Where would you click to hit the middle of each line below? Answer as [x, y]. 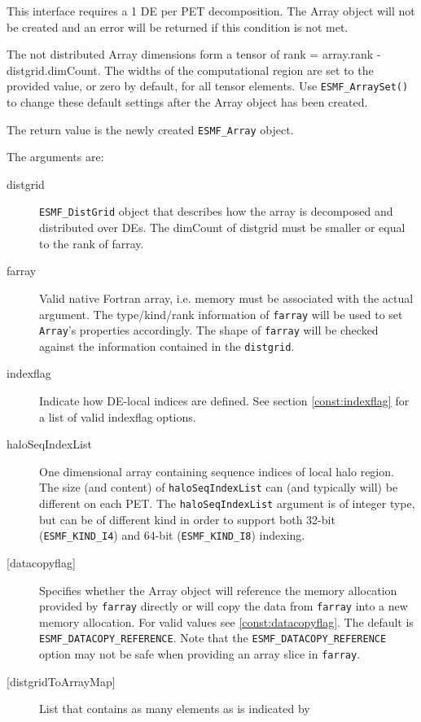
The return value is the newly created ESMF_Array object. [150, 129]
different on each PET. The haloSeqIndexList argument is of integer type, [227, 503]
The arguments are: [55, 157]
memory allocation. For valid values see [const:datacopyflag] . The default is [226, 621]
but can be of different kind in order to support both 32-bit [187, 519]
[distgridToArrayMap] [61, 681]
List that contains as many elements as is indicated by [175, 709]
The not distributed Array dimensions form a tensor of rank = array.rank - [194, 54]
